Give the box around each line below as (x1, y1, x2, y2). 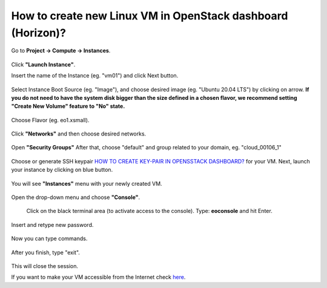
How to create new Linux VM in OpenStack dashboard (11, 9, 288, 22)
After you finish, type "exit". (11, 249, 80, 256)
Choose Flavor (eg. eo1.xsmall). (11, 116, 90, 123)
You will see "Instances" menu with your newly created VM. (11, 180, 163, 187)
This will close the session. (11, 262, 79, 269)
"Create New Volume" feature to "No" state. (11, 103, 125, 110)
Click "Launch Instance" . (11, 61, 76, 68)
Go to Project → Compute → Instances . (11, 47, 111, 54)
